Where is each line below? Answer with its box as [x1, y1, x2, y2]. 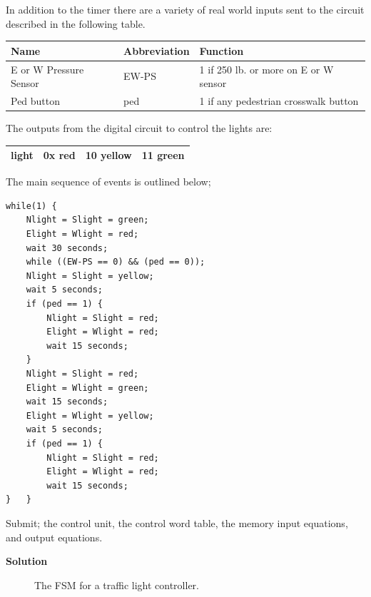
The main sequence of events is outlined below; [6, 174, 211, 189]
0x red [43, 148, 76, 163]
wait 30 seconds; [26, 243, 108, 253]
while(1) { [6, 200, 57, 211]
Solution [6, 553, 48, 568]
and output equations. [6, 529, 103, 544]
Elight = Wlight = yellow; [26, 410, 154, 421]
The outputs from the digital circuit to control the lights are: [6, 121, 273, 136]
